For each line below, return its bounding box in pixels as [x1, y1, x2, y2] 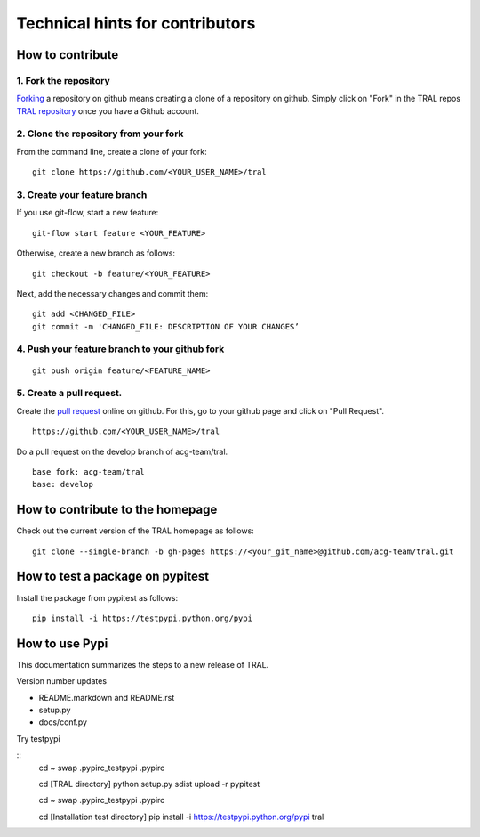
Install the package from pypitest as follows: [16, 592, 179, 603]
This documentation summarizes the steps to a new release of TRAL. [16, 659, 269, 670]
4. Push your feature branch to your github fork [16, 343, 225, 355]
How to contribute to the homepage [16, 502, 218, 517]
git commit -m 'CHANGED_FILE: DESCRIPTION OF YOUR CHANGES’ [32, 321, 300, 331]
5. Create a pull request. [16, 387, 123, 400]
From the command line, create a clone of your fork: [16, 146, 208, 157]
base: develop [32, 479, 93, 490]
